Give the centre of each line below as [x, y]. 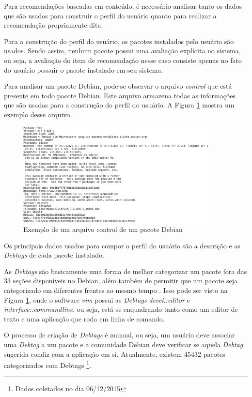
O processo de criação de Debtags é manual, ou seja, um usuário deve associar [119, 335]
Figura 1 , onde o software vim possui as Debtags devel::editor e [97, 299]
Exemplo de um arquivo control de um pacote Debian [103, 229]
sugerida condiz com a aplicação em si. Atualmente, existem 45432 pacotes [115, 354]
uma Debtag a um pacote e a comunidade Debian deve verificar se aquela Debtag [124, 344]
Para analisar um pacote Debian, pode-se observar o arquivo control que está [118, 86]
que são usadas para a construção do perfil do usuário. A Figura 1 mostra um [119, 105]
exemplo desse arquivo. [38, 114]
